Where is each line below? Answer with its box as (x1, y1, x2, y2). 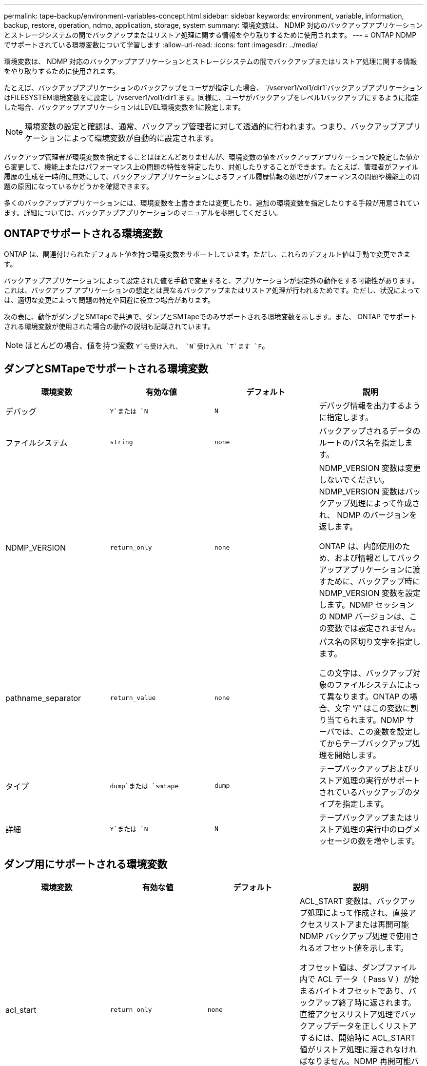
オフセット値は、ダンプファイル (299, 962, 417, 972)
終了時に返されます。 (338, 997, 416, 1007)
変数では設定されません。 (327, 623, 421, 633)
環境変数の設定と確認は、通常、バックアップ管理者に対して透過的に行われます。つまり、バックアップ (25, 122, 398, 131)
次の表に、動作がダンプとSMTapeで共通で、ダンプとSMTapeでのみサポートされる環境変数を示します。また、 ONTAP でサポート (4, 312, 417, 321)
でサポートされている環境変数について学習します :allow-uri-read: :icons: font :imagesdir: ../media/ (4, 41, 318, 49)
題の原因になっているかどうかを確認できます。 (4, 182, 153, 190)
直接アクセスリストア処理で (299, 1009, 401, 1019)
